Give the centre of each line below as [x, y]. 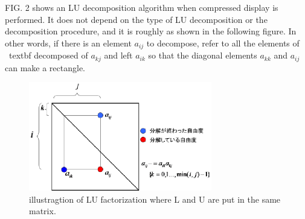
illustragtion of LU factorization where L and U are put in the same [155, 199]
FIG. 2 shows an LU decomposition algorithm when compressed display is [142, 7]
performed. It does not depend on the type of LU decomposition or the [136, 19]
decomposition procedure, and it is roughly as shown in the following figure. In [151, 31]
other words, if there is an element [68, 43]
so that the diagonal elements [203, 55]
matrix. [43, 211]
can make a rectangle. [45, 67]
